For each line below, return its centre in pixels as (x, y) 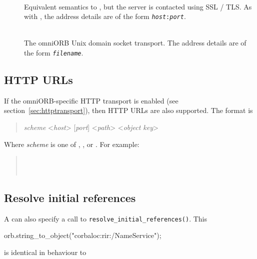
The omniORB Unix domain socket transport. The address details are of (135, 43)
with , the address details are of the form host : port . (105, 16)
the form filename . (54, 53)
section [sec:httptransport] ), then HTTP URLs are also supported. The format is (128, 110)
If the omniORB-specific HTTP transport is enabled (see (91, 100)
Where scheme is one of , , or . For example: (72, 144)
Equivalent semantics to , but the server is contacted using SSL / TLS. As (138, 6)
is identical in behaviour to (45, 252)
